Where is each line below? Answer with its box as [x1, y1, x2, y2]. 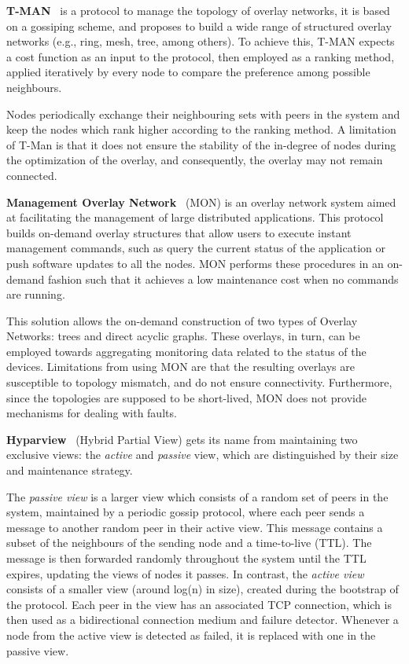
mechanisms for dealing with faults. [6, 405, 177, 421]
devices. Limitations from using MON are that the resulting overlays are [6, 358, 355, 375]
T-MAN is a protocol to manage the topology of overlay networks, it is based [6, 2, 390, 18]
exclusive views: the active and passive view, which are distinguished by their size [6, 446, 399, 463]
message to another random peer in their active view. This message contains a [6, 519, 383, 535]
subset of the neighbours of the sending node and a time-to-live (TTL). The [6, 534, 372, 551]
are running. [6, 286, 65, 303]
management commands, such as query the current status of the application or [6, 240, 385, 256]
